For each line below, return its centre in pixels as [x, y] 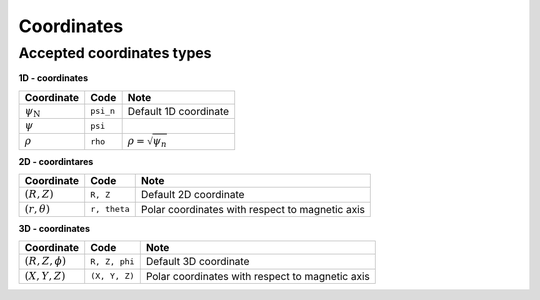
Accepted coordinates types [115, 53]
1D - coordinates [53, 78]
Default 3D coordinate [197, 262]
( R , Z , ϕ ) [45, 261]
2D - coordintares [56, 161]
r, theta [110, 209]
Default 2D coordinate [192, 195]
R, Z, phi [112, 261]
